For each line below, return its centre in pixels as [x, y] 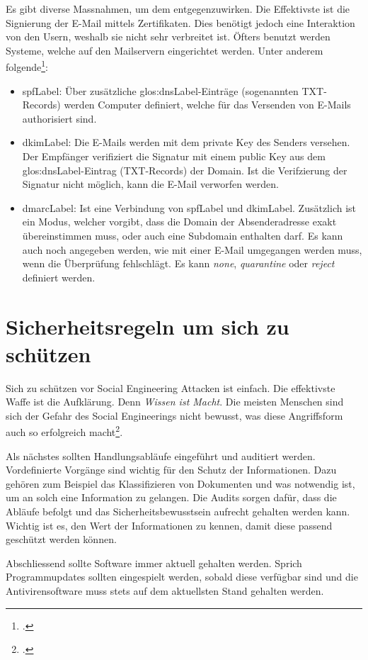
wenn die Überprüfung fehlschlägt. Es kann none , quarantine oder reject [178, 263]
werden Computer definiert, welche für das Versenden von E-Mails [207, 105]
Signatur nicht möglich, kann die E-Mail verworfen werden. [150, 184]
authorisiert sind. [59, 118]
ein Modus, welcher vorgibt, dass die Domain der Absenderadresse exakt [179, 222]
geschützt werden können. [61, 539]
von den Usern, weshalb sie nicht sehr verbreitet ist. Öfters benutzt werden [168, 37]
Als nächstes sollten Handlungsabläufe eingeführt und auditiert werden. [161, 455]
